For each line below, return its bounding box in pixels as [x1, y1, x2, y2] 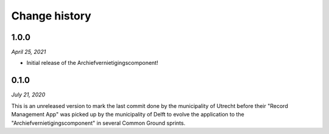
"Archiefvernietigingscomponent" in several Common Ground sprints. [11, 119, 186, 127]
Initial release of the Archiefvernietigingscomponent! [26, 59, 158, 67]
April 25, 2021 [11, 49, 46, 56]
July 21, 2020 [11, 91, 46, 98]
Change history [11, 9, 91, 22]
